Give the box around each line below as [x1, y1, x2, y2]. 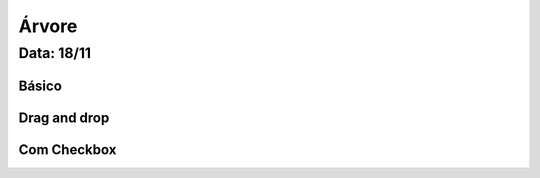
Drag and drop [18, 109, 110, 126]
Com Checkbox [18, 141, 117, 158]
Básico [18, 77, 62, 94]
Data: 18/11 [18, 44, 92, 62]
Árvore [18, 15, 78, 37]
